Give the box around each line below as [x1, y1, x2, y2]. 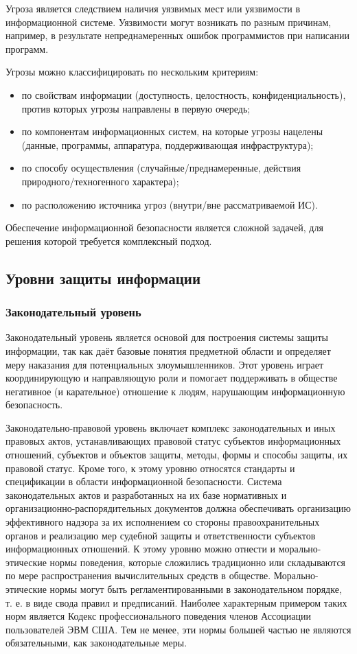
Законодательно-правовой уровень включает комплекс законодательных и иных [5, 420, 336, 434]
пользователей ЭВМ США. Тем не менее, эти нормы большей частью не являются [5, 622, 352, 636]
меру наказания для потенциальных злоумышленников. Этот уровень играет [5, 357, 324, 371]
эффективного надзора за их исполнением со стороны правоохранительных [5, 515, 320, 529]
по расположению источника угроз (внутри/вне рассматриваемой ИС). [21, 197, 318, 211]
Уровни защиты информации [5, 267, 200, 288]
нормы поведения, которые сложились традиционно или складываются [49, 554, 346, 569]
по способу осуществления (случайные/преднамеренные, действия [21, 161, 301, 175]
